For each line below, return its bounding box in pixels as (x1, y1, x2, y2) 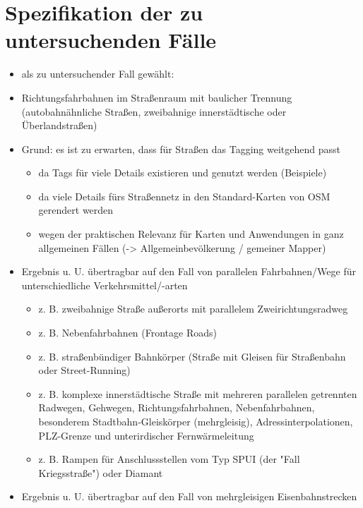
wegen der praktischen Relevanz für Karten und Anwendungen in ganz (38, 226, 344, 241)
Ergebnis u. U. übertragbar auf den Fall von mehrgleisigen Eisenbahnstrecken (21, 489, 357, 504)
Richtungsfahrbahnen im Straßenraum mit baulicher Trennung (21, 90, 292, 104)
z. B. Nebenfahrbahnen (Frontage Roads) (38, 325, 217, 340)
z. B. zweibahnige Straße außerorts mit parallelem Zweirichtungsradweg (38, 301, 348, 316)
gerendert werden (38, 202, 114, 217)
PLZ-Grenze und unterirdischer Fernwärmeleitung (38, 428, 254, 442)
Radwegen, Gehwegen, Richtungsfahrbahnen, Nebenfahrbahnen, (38, 400, 315, 415)
